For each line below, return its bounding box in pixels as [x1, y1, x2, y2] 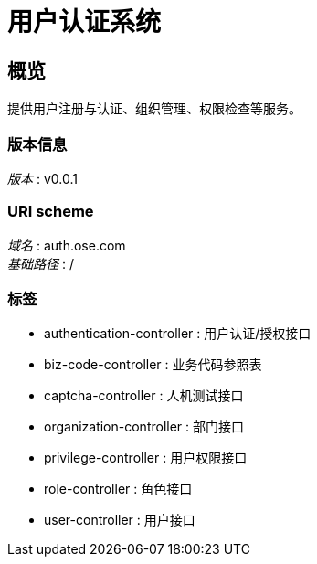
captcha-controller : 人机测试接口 [44, 388, 244, 404]
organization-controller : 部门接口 [44, 419, 245, 435]
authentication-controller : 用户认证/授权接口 [44, 325, 312, 342]
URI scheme [7, 202, 94, 221]
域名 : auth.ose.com [7, 237, 126, 253]
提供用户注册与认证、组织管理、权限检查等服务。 [7, 101, 301, 117]
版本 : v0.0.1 [7, 170, 78, 186]
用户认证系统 [7, 6, 162, 37]
